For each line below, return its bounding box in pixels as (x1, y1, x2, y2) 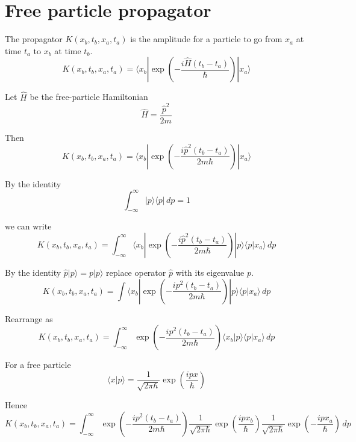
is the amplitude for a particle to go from (130, 33, 283, 45)
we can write (5, 220, 52, 232)
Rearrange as (5, 312, 53, 325)
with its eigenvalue (175, 266, 245, 278)
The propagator (5, 33, 63, 45)
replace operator (106, 266, 166, 278)
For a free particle (5, 358, 71, 371)
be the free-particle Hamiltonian (30, 90, 148, 103)
